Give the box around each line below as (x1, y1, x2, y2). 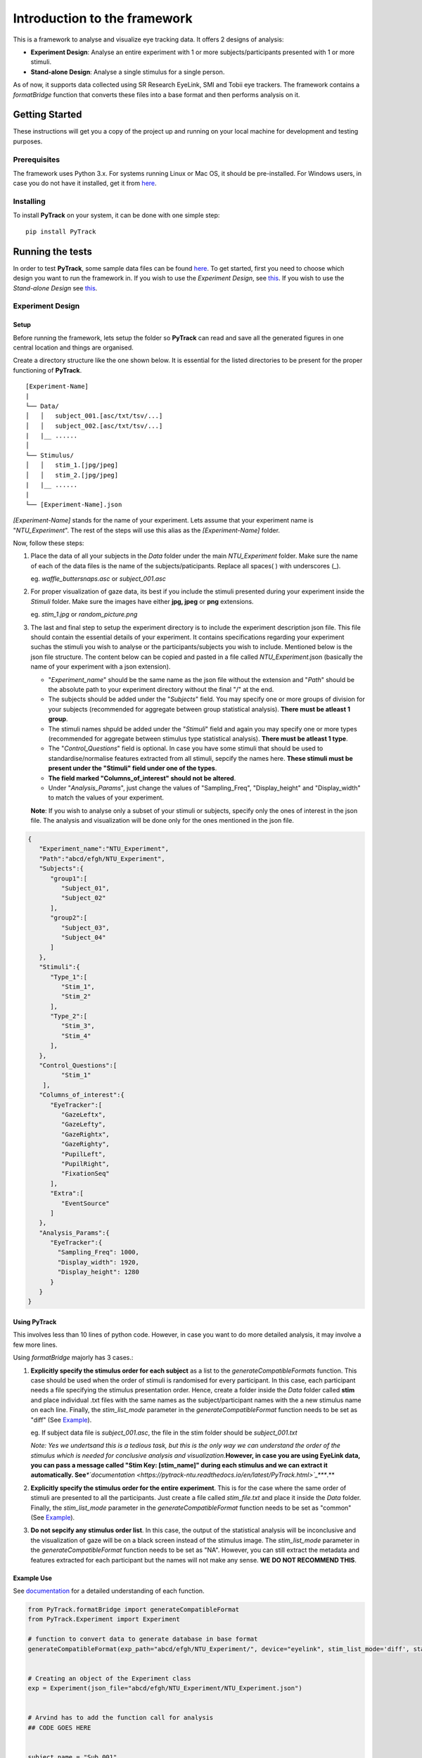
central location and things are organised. (13, 343, 134, 352)
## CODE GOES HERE (27, 1724, 91, 1731)
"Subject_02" (60, 894, 106, 902)
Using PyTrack (13, 1318, 57, 1326)
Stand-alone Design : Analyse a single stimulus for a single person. (30, 68, 225, 76)
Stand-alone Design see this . (13, 283, 98, 292)
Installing (13, 197, 46, 207)
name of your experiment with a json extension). (30, 662, 171, 671)
